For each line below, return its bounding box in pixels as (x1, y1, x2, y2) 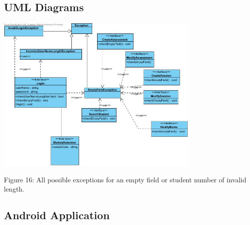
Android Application (4, 208, 110, 223)
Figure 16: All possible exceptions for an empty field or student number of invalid (4, 174, 247, 184)
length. (4, 184, 25, 194)
